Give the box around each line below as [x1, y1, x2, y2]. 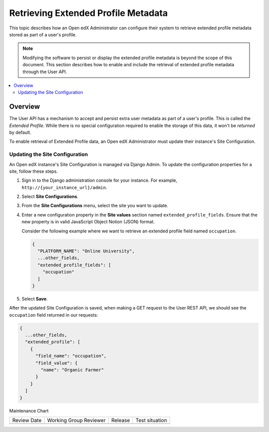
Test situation [135, 417, 167, 424]
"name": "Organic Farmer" [40, 367, 104, 373]
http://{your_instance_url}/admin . [21, 184, 107, 190]
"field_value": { [35, 360, 78, 366]
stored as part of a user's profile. [9, 31, 77, 37]
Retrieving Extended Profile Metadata [9, 7, 168, 18]
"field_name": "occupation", [35, 353, 107, 359]
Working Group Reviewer [47, 417, 106, 424]
